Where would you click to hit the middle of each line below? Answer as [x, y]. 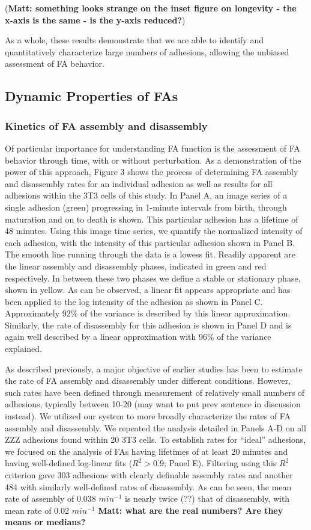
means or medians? [45, 522]
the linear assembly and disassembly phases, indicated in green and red [136, 266]
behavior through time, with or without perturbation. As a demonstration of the [153, 160]
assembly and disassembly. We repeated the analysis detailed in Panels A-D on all [155, 427]
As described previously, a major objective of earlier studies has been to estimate [154, 368]
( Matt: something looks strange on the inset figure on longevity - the [151, 8]
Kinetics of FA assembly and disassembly [106, 125]
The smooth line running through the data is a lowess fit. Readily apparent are [150, 254]
